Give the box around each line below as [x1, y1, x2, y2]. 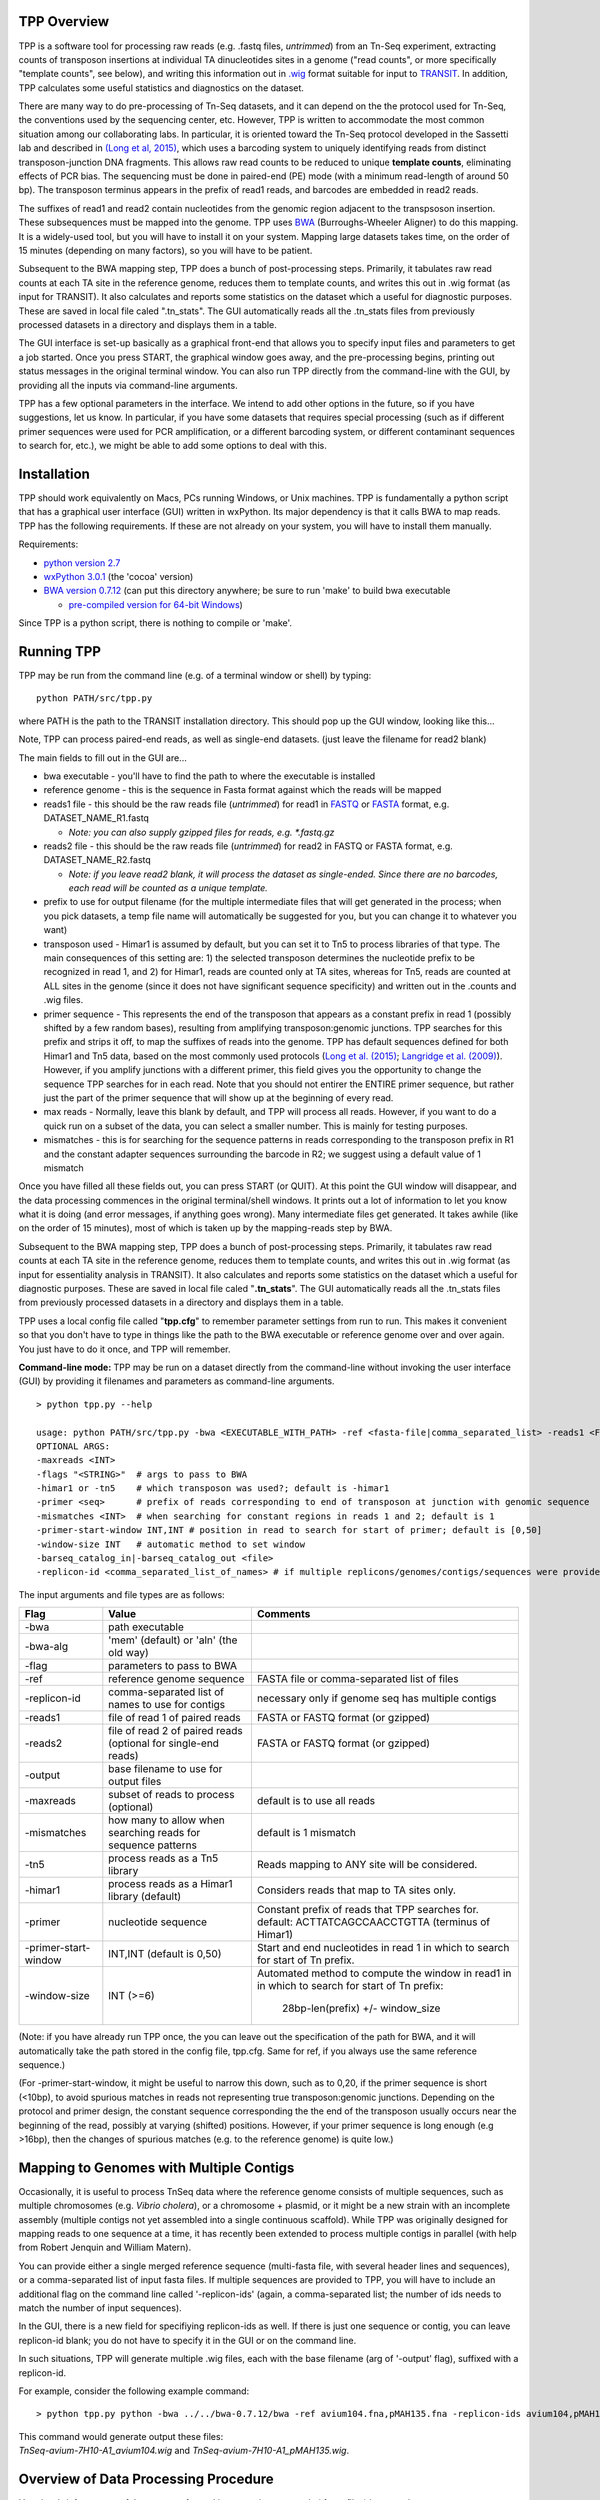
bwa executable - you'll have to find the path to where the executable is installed [43, 770, 376, 782]
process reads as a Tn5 [108, 1851, 219, 1865]
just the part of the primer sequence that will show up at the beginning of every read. [43, 1091, 394, 1104]
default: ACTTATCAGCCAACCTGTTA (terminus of [256, 1915, 491, 1929]
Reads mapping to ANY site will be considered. [256, 1858, 478, 1872]
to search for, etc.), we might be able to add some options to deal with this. [18, 440, 327, 452]
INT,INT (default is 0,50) [108, 1947, 222, 1961]
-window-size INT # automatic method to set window [36, 1538, 305, 1550]
